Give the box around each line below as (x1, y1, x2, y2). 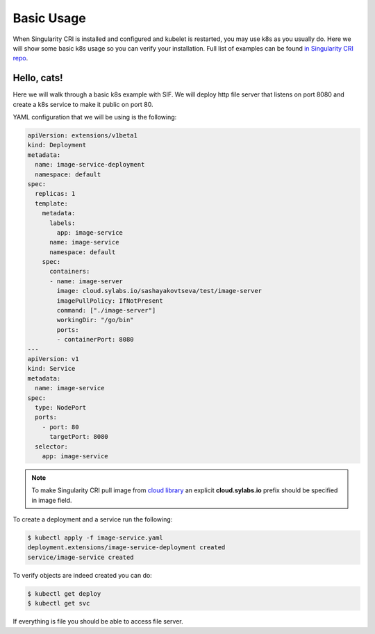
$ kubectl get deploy (27, 590, 101, 597)
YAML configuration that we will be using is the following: (12, 113, 177, 122)
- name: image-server (49, 277, 123, 285)
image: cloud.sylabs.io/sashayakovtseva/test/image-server (56, 287, 262, 295)
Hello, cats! (12, 72, 63, 84)
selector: (35, 442, 69, 451)
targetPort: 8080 (49, 433, 109, 441)
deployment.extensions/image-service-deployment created (27, 544, 226, 551)
